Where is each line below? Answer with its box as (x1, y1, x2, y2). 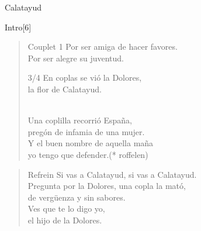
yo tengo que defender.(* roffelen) (27, 148, 148, 160)
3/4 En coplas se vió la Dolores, (27, 71, 142, 84)
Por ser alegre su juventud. (27, 51, 124, 64)
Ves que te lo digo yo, (27, 202, 105, 215)
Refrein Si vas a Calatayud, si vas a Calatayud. (27, 168, 197, 180)
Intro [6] (5, 20, 32, 33)
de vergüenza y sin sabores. (27, 191, 126, 203)
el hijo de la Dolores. (27, 213, 102, 226)
